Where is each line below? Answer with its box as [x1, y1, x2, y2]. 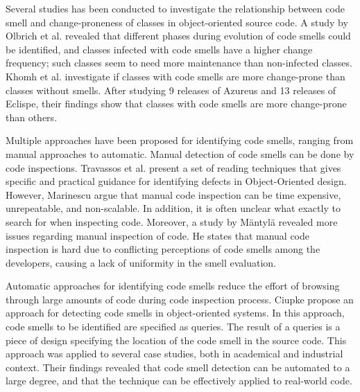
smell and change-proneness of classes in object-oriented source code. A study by [6, 15, 348, 29]
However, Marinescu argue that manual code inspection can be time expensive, [6, 187, 341, 202]
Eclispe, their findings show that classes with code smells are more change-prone [6, 96, 347, 111]
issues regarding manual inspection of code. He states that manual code [6, 228, 310, 242]
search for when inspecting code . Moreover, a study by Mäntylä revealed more [6, 214, 338, 229]
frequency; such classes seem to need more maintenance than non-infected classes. [6, 55, 352, 70]
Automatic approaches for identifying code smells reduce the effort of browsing [6, 278, 340, 293]
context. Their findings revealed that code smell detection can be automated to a [6, 359, 350, 374]
